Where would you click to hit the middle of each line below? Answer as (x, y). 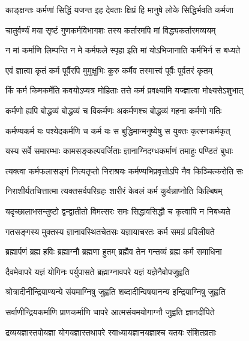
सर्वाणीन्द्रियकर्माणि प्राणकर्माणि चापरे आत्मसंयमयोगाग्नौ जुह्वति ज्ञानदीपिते (110, 311)
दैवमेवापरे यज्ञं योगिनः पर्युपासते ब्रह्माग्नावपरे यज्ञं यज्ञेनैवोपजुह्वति (97, 271)
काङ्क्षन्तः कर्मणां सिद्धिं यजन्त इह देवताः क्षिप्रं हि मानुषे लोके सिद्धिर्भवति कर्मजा (119, 10)
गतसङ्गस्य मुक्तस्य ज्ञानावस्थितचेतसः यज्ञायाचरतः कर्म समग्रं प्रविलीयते (110, 231)
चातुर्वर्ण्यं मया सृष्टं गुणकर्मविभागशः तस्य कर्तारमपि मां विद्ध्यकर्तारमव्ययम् (111, 30)
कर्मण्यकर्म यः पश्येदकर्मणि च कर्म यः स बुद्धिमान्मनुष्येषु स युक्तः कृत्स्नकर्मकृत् (118, 130)
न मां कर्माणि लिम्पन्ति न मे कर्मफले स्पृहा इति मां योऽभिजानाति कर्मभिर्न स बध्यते (123, 50)
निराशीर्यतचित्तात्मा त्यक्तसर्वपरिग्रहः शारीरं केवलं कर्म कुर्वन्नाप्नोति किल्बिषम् (114, 191)
